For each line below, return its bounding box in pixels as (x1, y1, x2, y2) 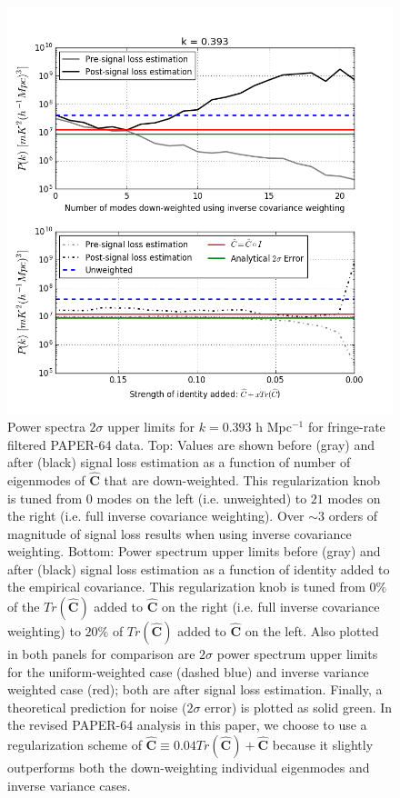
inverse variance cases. (7, 775, 131, 794)
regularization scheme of (7, 735, 142, 754)
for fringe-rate (307, 416, 385, 435)
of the (7, 597, 40, 616)
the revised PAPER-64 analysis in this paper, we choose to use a (7, 715, 367, 734)
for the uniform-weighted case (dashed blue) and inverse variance (7, 662, 369, 681)
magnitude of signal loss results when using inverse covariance (7, 524, 352, 543)
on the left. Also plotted (245, 622, 379, 641)
